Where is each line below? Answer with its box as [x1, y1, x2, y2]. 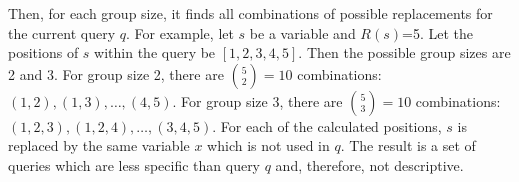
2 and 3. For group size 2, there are [8, 63, 224, 84]
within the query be [94, 42, 216, 63]
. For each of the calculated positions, [212, 115, 442, 136]
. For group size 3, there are [172, 90, 343, 111]
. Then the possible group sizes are [298, 42, 511, 63]
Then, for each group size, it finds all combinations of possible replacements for [8, 3, 493, 23]
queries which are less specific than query [8, 154, 261, 175]
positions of [8, 42, 79, 63]
